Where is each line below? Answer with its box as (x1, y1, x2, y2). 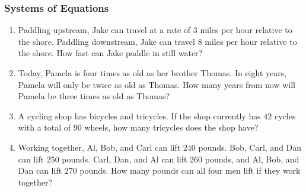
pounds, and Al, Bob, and (205, 152, 299, 165)
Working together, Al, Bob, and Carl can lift (18, 141, 181, 153)
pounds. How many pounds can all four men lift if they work (79, 164, 301, 177)
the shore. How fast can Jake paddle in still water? (18, 47, 203, 59)
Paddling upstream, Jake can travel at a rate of (18, 24, 191, 36)
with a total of (18, 121, 71, 134)
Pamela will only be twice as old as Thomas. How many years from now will (18, 78, 295, 90)
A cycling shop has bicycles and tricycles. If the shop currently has (18, 109, 261, 122)
